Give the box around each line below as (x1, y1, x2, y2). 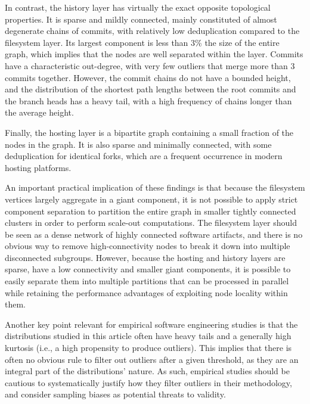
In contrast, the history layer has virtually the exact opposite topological (5, 1, 271, 13)
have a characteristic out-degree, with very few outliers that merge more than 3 (5, 59, 295, 72)
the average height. (5, 106, 74, 119)
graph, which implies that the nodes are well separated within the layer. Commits (5, 48, 303, 60)
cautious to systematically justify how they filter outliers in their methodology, (5, 376, 292, 389)
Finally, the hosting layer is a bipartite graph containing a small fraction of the (5, 126, 294, 138)
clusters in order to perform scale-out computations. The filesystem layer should (5, 216, 297, 229)
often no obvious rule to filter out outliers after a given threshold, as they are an (5, 353, 299, 365)
